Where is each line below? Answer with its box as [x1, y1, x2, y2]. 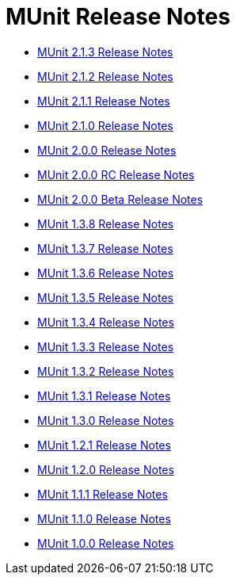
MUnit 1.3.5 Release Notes [37, 290, 173, 304]
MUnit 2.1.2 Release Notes [37, 69, 173, 83]
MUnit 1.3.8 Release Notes [37, 216, 174, 231]
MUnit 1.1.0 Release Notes [37, 511, 171, 526]
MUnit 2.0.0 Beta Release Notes [37, 192, 204, 206]
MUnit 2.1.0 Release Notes [37, 118, 173, 132]
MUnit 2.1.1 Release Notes [37, 94, 170, 108]
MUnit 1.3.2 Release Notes [37, 364, 174, 378]
